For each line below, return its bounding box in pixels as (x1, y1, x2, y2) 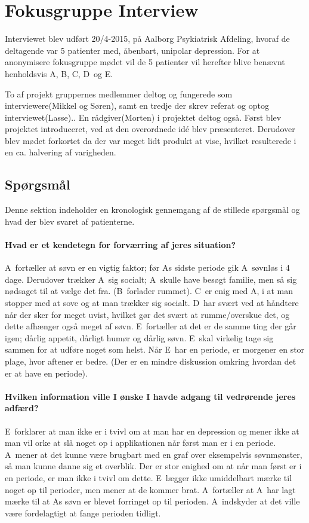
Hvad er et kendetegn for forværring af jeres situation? (5, 238, 236, 251)
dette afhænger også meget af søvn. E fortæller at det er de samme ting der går (5, 320, 296, 332)
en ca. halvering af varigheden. (5, 146, 116, 158)
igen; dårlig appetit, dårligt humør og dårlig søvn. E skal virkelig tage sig (5, 331, 274, 344)
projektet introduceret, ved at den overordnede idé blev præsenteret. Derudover (5, 123, 295, 135)
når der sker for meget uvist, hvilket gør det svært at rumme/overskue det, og (5, 308, 290, 320)
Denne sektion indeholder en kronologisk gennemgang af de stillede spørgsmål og (5, 203, 300, 216)
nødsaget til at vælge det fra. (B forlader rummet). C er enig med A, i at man (5, 285, 293, 297)
